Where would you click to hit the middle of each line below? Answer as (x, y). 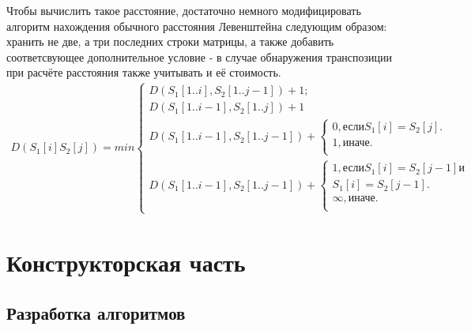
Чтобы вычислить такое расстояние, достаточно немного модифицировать (184, 10)
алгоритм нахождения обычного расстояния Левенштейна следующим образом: (197, 26)
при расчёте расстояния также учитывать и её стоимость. (144, 72)
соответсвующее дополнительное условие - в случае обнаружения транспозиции (200, 56)
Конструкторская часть (126, 262)
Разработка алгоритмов (96, 312)
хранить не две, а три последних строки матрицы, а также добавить (170, 41)
